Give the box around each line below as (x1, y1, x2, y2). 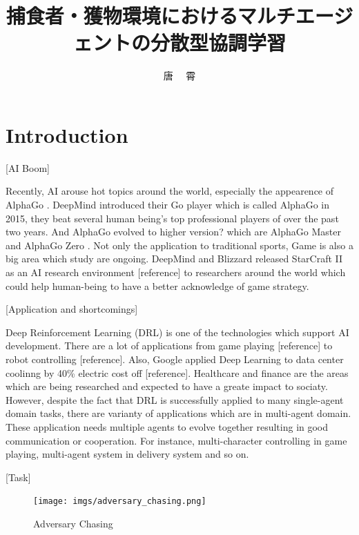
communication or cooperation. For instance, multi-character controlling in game (6, 433, 347, 447)
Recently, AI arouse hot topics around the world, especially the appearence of (6, 184, 334, 198)
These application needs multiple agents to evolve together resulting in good (6, 419, 329, 434)
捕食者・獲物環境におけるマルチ (6, 1, 295, 30)
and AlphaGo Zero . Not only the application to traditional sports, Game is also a (6, 237, 353, 252)
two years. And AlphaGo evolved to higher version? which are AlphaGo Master (6, 224, 341, 239)
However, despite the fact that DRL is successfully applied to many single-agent (6, 392, 344, 407)
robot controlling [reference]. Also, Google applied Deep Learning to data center (6, 351, 344, 366)
